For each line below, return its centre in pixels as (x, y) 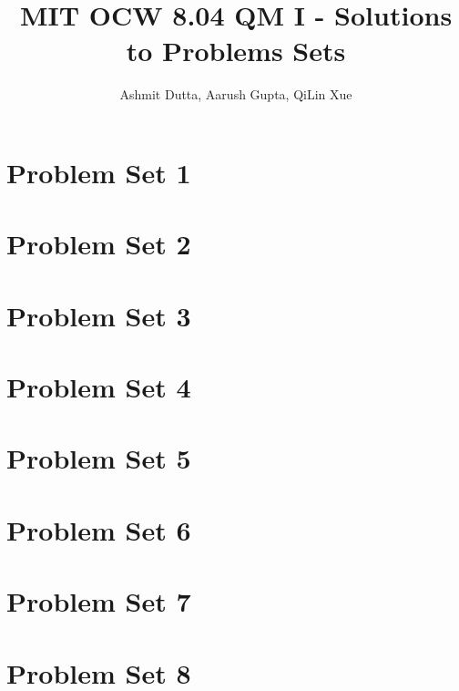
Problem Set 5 (99, 458)
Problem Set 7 (99, 601)
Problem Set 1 (99, 172)
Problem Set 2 (99, 244)
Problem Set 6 (99, 529)
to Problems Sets (236, 51)
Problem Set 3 (99, 315)
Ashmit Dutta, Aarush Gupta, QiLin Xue (236, 94)
